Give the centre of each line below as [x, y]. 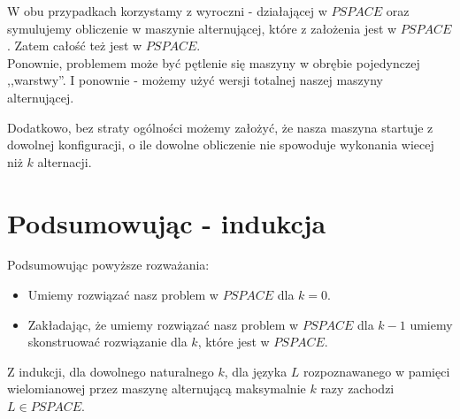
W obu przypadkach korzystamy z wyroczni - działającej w [167, 11]
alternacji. [65, 161]
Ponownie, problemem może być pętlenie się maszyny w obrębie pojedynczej [214, 62]
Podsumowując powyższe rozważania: [108, 265]
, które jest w [234, 342]
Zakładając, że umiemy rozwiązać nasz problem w [163, 324]
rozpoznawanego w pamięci [377, 371]
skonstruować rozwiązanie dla [107, 342]
